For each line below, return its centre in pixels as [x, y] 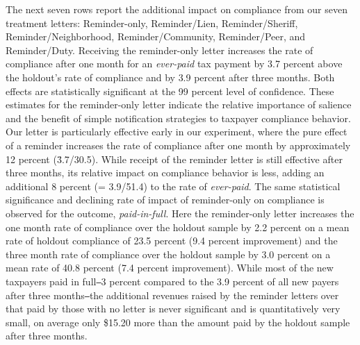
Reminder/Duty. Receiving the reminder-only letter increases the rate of [159, 50]
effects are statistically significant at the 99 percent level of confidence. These [170, 91]
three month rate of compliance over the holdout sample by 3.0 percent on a [168, 254]
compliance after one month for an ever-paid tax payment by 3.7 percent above [174, 64]
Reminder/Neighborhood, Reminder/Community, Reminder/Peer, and [156, 36]
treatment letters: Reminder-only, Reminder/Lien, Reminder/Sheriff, [152, 23]
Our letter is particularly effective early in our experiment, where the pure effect [177, 132]
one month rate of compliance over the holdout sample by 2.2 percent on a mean [178, 227]
